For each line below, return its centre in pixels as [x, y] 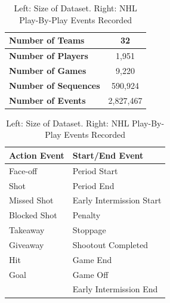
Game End [92, 259]
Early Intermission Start [117, 200]
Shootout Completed [110, 244]
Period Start [95, 170]
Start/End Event [108, 155]
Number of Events [47, 100]
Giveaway [27, 244]
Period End [93, 185]
